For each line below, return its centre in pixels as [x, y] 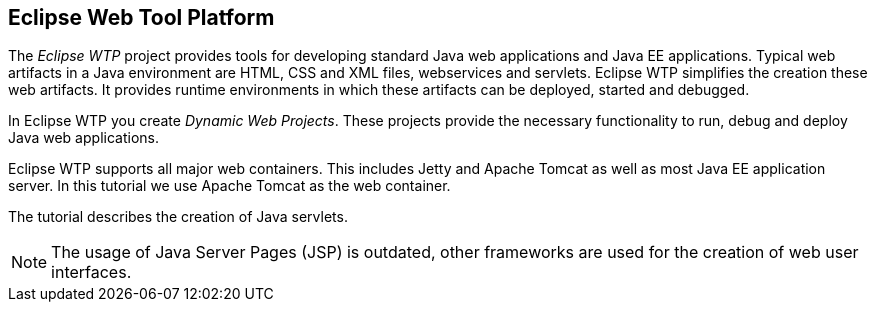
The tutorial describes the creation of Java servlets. [178, 217]
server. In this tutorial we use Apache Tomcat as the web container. [229, 186]
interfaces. [91, 272]
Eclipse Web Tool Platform [141, 17]
